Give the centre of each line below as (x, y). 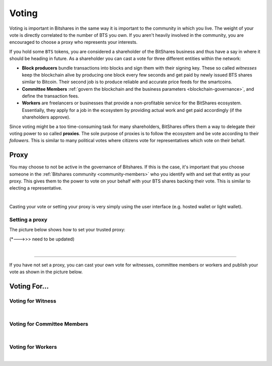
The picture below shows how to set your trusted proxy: (67, 230)
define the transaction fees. (50, 96)
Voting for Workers (33, 347)
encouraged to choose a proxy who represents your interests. (74, 42)
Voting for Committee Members (49, 324)
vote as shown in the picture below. (46, 272)
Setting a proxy (28, 220)
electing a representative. (36, 188)
